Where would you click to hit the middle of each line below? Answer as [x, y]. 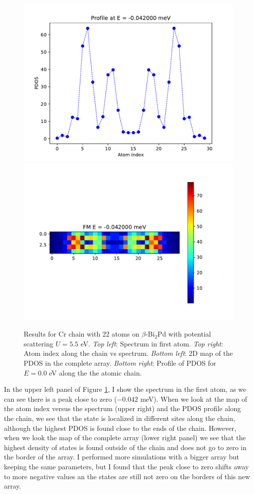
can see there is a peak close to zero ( [60, 399]
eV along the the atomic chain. [95, 372]
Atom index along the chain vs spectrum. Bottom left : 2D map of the [128, 353]
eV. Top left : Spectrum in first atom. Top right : [152, 343]
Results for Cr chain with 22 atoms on [82, 334]
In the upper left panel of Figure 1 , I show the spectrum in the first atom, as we [125, 389]
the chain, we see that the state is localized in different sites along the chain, [120, 418]
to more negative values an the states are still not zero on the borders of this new [127, 476]
